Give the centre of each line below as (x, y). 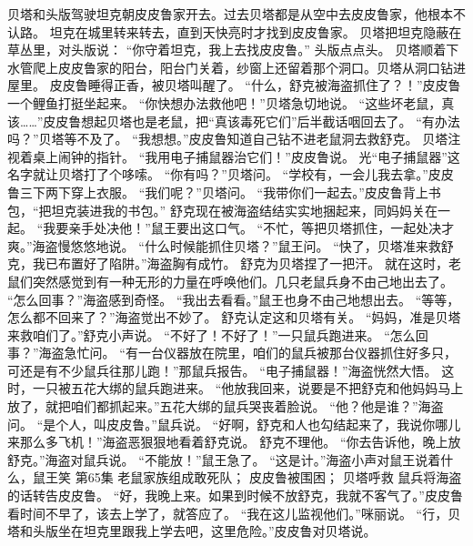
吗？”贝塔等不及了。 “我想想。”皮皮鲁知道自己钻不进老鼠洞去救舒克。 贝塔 (228, 139)
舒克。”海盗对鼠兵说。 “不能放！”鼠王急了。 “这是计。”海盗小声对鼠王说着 (224, 459)
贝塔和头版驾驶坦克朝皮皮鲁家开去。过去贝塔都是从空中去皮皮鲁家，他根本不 (236, 14)
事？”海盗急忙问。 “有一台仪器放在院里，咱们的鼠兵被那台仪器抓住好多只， (232, 353)
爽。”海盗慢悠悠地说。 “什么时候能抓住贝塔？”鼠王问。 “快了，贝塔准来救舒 (231, 245)
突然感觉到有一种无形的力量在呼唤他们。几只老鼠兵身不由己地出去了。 (242, 281)
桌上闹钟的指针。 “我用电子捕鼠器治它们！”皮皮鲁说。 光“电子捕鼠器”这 (246, 156)
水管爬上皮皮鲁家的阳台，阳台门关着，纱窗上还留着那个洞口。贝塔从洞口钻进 (236, 67)
